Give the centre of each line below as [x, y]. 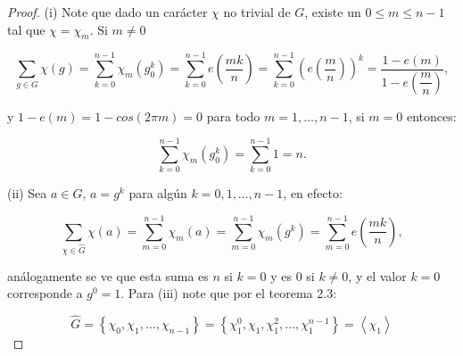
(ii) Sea [27, 193]
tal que [26, 29]
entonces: [431, 116]
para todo [233, 116]
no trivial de [257, 12]
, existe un [333, 12]
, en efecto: [313, 193]
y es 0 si [293, 275]
